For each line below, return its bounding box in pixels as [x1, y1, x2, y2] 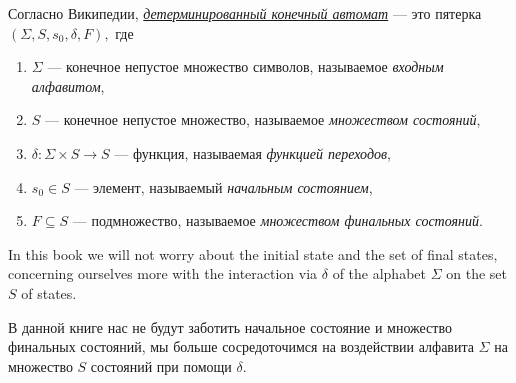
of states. [21, 282, 77, 303]
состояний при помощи [90, 355, 232, 376]
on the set [446, 263, 507, 284]
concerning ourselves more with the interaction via [8, 263, 318, 284]
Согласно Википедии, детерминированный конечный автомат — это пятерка [8, 3, 482, 23]
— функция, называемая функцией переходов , [114, 142, 391, 163]
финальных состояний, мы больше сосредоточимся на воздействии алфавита [8, 336, 474, 357]
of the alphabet [332, 263, 426, 284]
